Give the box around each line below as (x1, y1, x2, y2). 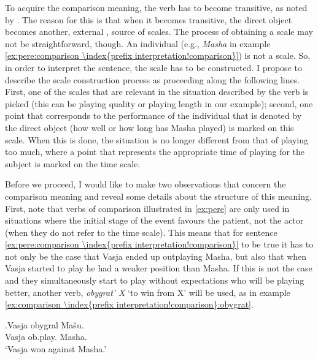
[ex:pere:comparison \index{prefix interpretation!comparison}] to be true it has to (5, 238, 314, 251)
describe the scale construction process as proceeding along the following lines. (5, 73, 300, 86)
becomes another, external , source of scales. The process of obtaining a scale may (5, 25, 313, 38)
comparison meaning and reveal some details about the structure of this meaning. (5, 189, 312, 202)
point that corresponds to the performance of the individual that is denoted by (5, 109, 302, 122)
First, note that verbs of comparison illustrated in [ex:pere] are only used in (5, 202, 290, 214)
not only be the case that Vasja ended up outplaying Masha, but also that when (5, 249, 307, 262)
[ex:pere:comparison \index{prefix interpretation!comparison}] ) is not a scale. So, (5, 49, 311, 62)
